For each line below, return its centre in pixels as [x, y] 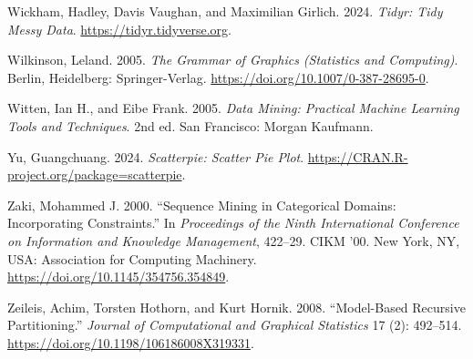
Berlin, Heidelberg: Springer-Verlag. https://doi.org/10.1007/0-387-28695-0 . [218, 77]
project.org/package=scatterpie [95, 174]
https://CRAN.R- [358, 156]
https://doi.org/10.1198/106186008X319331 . [131, 342]
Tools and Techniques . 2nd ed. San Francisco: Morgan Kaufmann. [190, 125]
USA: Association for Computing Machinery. [132, 258]
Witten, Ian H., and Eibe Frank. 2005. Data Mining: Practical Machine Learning [233, 108]
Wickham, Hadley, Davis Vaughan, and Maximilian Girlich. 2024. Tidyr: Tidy [225, 11]
